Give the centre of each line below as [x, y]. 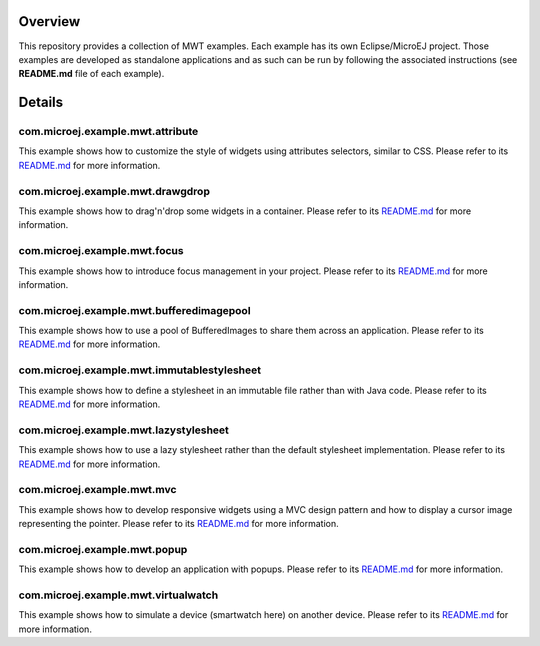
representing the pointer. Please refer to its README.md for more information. [178, 524]
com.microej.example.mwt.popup [103, 549]
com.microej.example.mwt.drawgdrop [114, 191]
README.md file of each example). [91, 74]
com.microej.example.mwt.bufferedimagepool [134, 310]
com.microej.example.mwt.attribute [108, 132]
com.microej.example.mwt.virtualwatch [118, 595]
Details [41, 102]
